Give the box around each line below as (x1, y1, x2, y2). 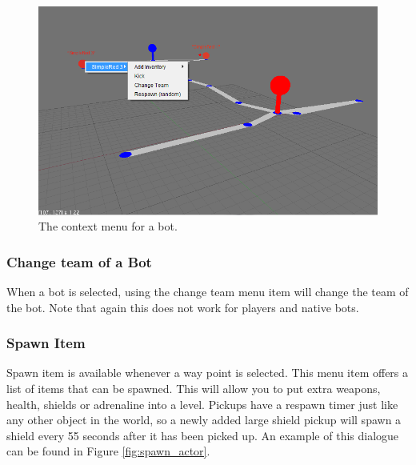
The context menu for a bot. (38, 218, 178, 235)
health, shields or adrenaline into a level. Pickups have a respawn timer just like (6, 395, 398, 412)
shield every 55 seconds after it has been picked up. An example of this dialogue (6, 427, 399, 443)
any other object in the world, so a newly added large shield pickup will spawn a (6, 411, 402, 428)
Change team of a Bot (6, 251, 152, 271)
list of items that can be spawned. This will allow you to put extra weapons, (6, 380, 381, 397)
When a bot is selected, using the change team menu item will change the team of (6, 283, 409, 300)
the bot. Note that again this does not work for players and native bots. (6, 299, 359, 315)
